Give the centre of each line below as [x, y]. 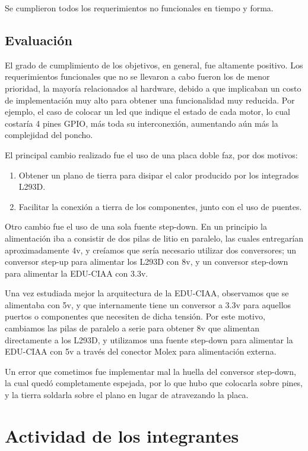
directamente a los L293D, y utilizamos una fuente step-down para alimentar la [149, 339]
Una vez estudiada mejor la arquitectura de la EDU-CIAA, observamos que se [147, 293]
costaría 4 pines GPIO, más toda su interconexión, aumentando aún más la [142, 123]
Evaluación [39, 40]
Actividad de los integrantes [122, 435]
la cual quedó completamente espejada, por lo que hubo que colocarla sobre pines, [154, 383]
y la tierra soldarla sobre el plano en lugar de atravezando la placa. [127, 395]
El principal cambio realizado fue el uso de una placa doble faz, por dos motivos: [151, 154]
